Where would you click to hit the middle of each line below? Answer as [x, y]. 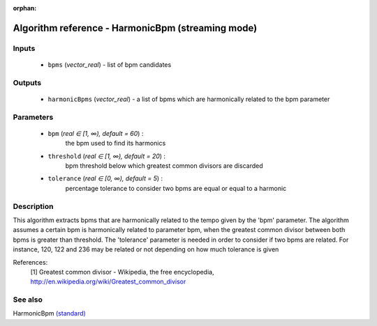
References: [30, 262]
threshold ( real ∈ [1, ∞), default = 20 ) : [107, 156]
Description [33, 206]
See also [28, 300]
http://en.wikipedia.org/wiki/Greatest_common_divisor [108, 281]
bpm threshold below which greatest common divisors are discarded [164, 166]
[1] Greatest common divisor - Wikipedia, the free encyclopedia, [122, 272]
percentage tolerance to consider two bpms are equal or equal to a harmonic [176, 188]
